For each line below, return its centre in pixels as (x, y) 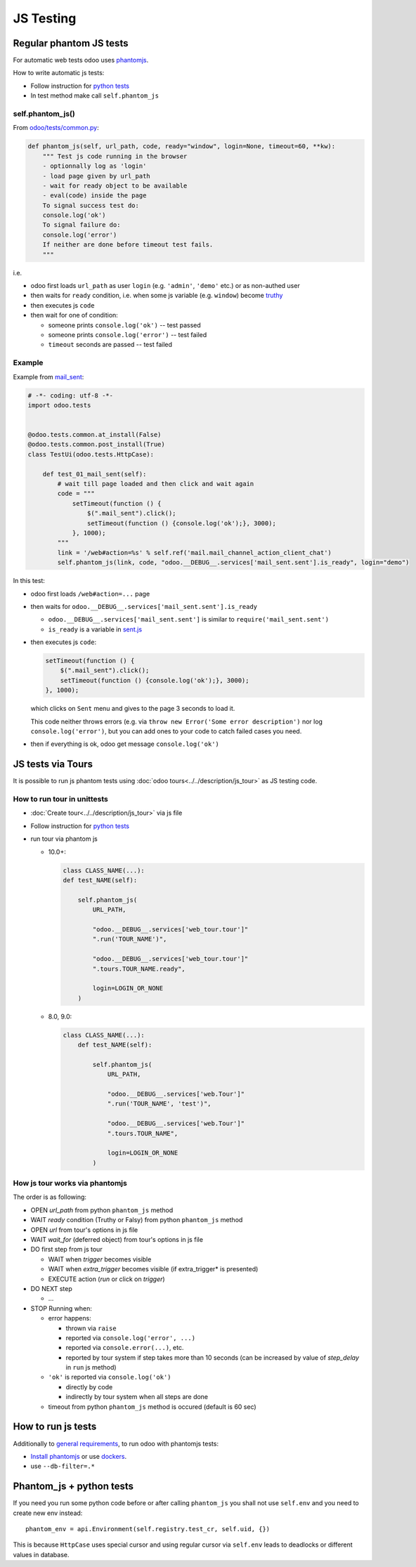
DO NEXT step (52, 1288)
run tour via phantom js (64, 839)
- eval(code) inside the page (95, 196)
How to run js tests (55, 1427)
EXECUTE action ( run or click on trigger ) (106, 1279)
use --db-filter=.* (63, 1466)
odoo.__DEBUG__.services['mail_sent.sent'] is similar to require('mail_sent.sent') (189, 619)
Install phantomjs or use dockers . (79, 1456)
